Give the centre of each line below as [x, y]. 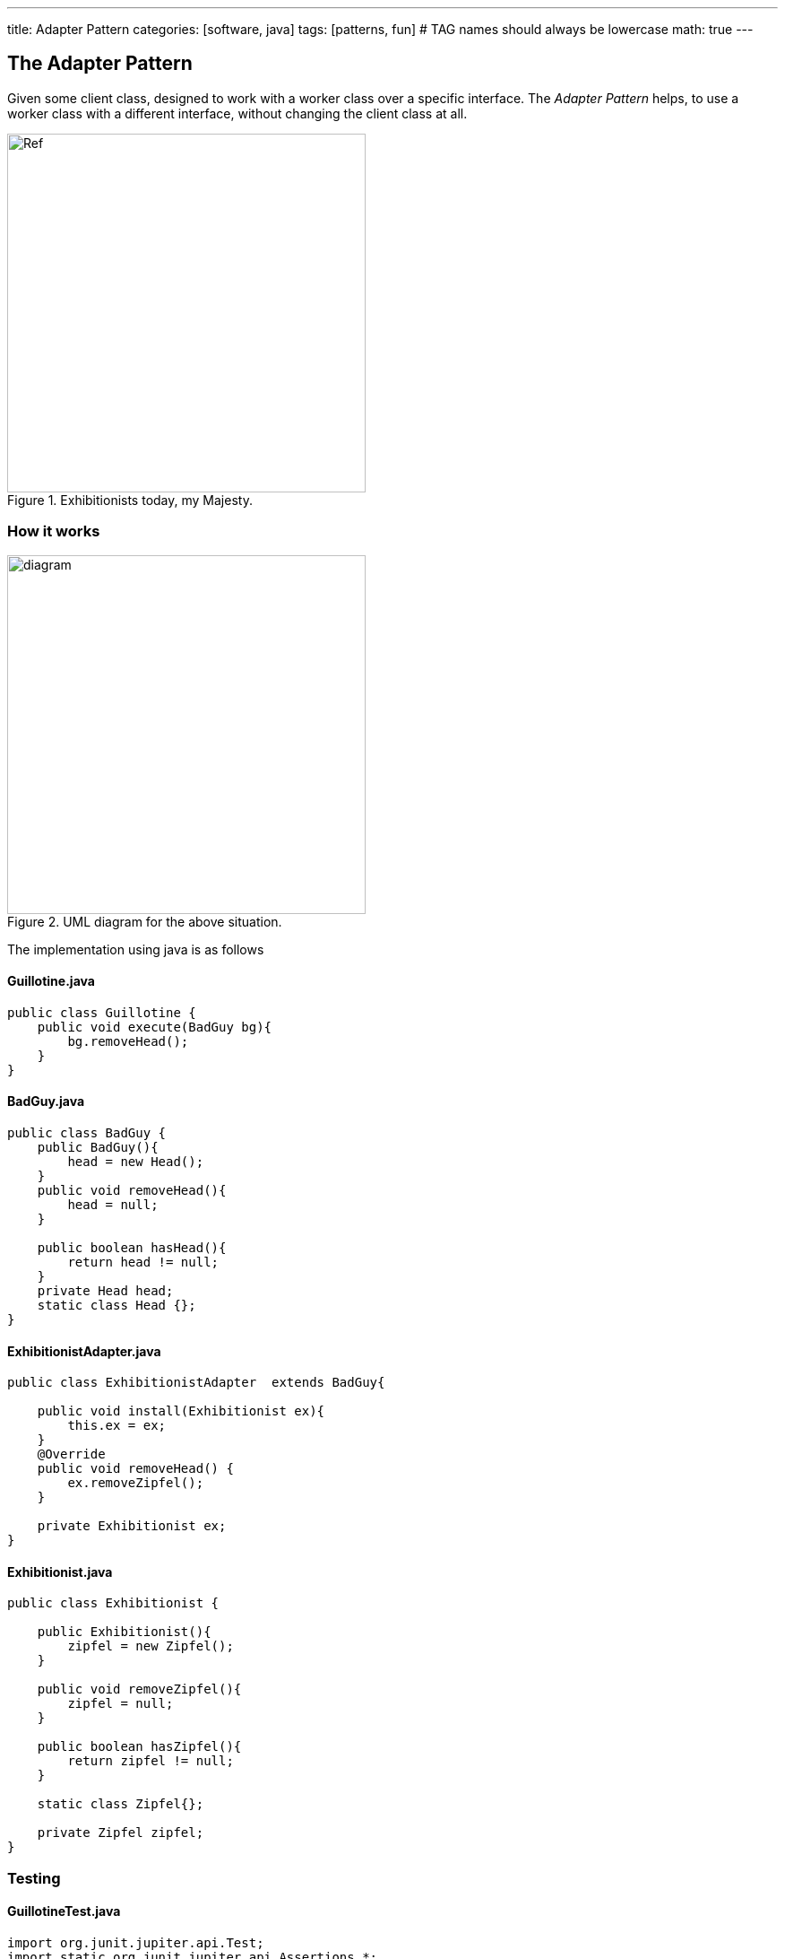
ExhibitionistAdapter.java [84, 1351]
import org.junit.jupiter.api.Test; [136, 1943]
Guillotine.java [51, 981]
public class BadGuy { [87, 1133]
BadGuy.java [46, 1101]
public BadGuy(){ [98, 1148]
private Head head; [105, 1291]
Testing [34, 1878]
